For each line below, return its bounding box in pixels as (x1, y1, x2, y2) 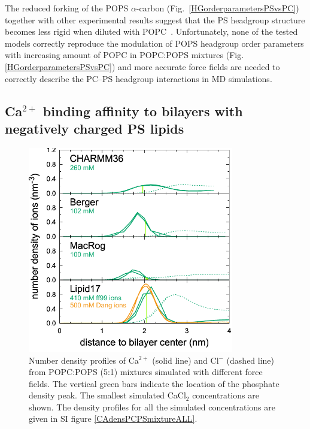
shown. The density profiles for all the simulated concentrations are (29, 400, 275, 413)
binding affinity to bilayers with (42, 101, 243, 120)
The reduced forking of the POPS (5, 2, 129, 14)
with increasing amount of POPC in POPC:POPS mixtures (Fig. (5, 49, 244, 61)
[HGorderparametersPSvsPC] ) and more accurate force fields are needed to (5, 60, 280, 72)
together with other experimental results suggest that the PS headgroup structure (5, 13, 305, 26)
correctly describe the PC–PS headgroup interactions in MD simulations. (5, 72, 272, 84)
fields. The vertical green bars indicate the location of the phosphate (29, 377, 279, 389)
